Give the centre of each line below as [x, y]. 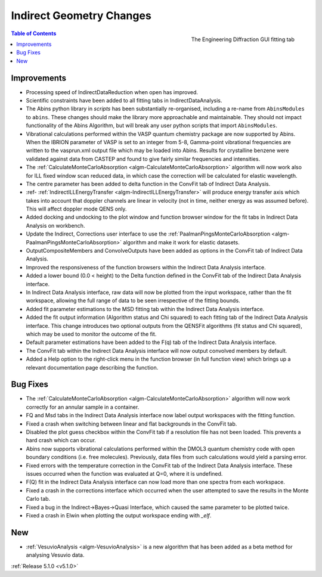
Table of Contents [34, 33]
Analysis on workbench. [55, 225]
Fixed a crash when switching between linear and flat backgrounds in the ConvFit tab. [131, 424]
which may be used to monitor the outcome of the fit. [91, 334]
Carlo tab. [38, 499]
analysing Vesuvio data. [55, 555]
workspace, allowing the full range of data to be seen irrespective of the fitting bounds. [133, 300]
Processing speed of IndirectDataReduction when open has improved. [112, 92]
